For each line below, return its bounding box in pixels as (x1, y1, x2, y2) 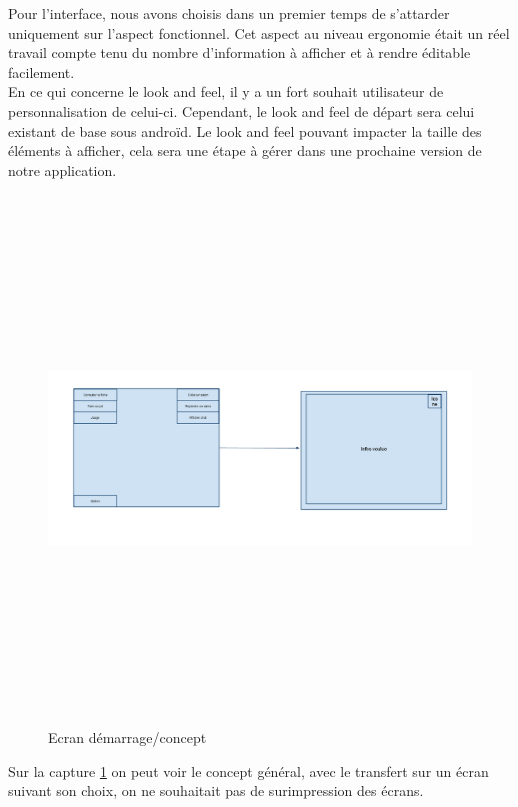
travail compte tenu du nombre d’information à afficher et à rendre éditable (8, 42, 471, 63)
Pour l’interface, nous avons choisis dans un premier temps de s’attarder (8, 3, 450, 23)
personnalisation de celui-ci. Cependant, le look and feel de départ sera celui (8, 100, 475, 121)
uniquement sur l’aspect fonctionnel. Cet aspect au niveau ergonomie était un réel (8, 22, 510, 43)
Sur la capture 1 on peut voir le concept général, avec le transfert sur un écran (8, 760, 489, 781)
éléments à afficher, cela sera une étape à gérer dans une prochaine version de (8, 140, 482, 161)
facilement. (8, 61, 75, 82)
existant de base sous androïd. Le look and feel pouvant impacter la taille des (8, 120, 482, 141)
